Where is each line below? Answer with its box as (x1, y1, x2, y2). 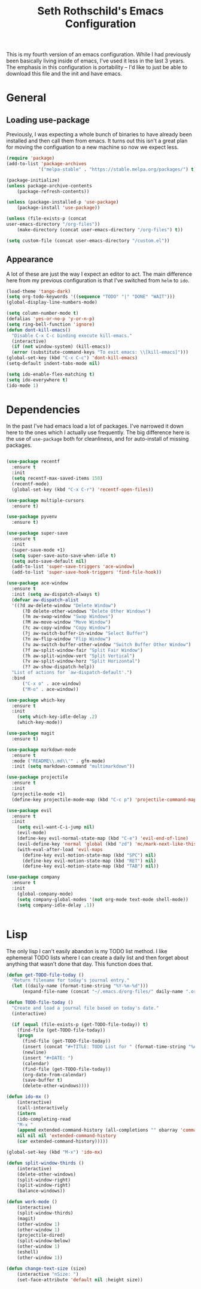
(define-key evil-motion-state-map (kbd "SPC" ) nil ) (22, 852, 157, 858)
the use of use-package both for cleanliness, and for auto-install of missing (6, 435, 189, 443)
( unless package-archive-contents (6, 183, 93, 189)
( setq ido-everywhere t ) (6, 377, 68, 383)
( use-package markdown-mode (6, 747, 77, 753)
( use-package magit (6, 730, 55, 736)
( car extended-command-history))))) (17, 1138, 109, 1145)
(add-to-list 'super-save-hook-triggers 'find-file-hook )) (11, 569, 162, 575)
